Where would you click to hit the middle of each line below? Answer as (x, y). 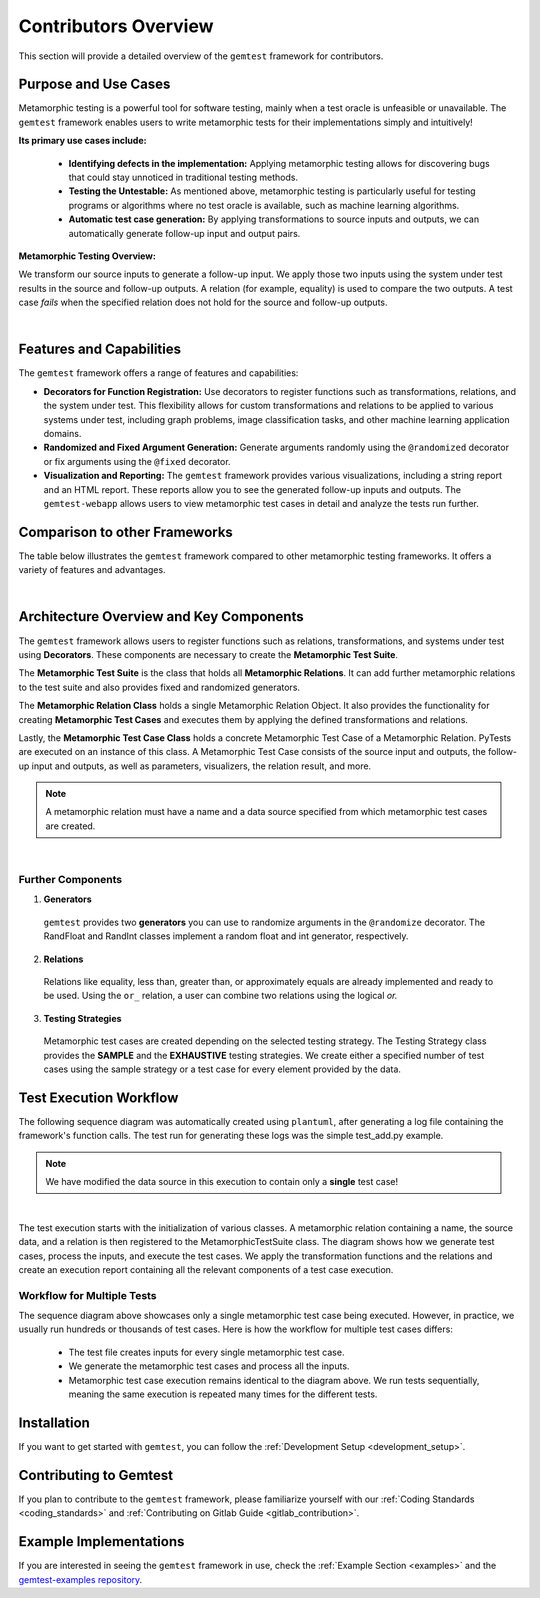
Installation (54, 1422)
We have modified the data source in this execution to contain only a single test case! (222, 1181)
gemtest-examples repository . (80, 1579)
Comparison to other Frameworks (126, 531)
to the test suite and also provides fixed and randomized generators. (159, 687)
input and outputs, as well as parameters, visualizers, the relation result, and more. (201, 766)
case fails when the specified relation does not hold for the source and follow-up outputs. (203, 302)
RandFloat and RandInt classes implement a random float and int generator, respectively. (226, 936)
